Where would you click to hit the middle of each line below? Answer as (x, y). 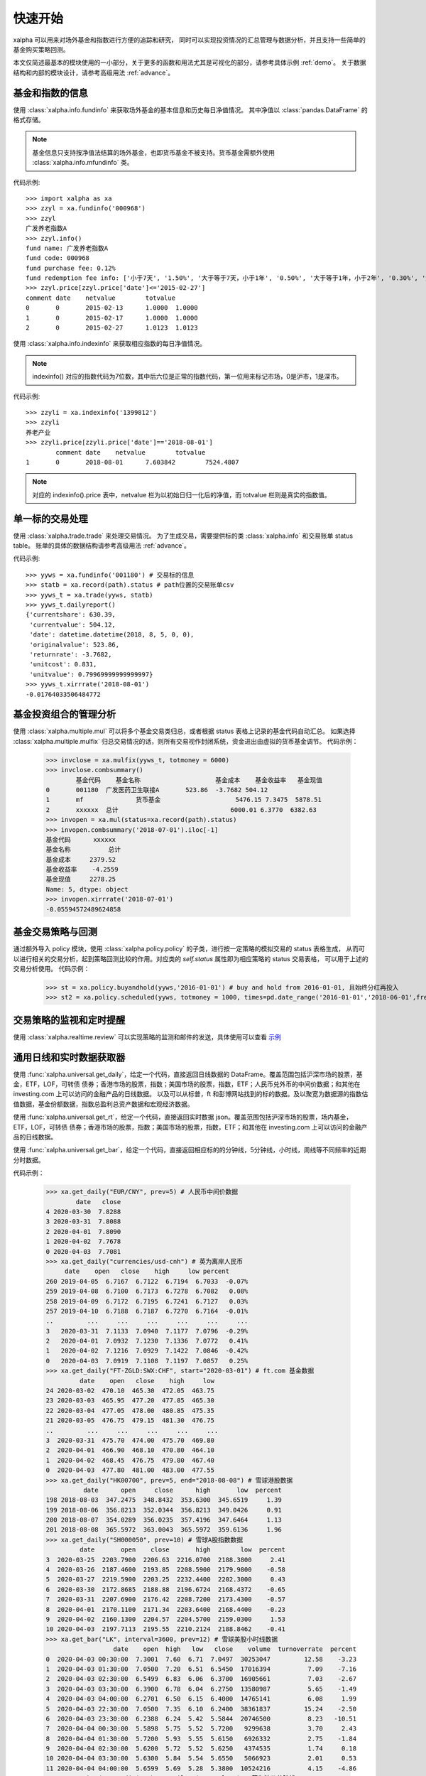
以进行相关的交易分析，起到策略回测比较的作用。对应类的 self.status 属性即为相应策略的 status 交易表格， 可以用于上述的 (191, 958)
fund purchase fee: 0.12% (71, 268)
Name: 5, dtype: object (87, 889)
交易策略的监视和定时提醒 (69, 1020)
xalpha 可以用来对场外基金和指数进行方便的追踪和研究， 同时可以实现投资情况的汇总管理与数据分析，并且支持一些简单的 (189, 40)
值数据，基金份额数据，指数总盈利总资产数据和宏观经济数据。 (103, 1104)
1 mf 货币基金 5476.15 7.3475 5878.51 (184, 800)
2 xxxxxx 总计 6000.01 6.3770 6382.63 (181, 810)
